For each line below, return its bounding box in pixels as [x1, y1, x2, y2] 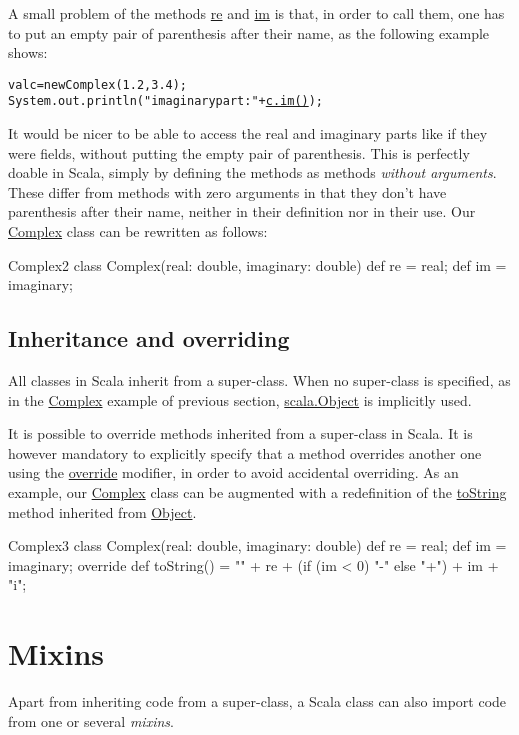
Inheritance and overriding [8, 323, 290, 354]
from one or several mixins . [8, 710, 174, 731]
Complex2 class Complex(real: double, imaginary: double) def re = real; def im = [8, 254, 507, 275]
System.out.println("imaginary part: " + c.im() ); [8, 94, 324, 109]
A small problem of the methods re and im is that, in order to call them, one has [8, 3, 505, 23]
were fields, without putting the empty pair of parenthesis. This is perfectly [8, 142, 470, 163]
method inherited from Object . [8, 501, 197, 522]
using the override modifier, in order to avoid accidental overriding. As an [8, 462, 459, 483]
